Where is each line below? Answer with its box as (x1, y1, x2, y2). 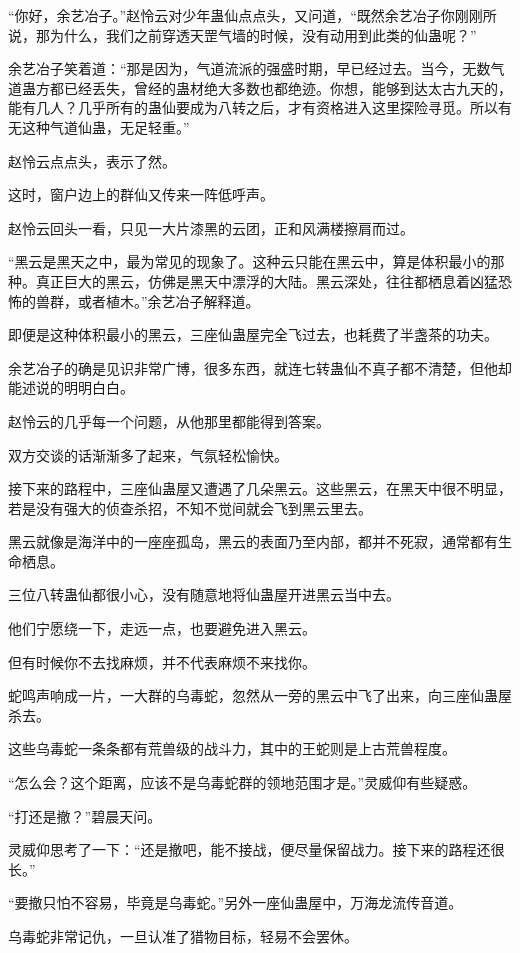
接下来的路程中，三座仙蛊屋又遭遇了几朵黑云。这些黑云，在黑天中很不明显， (8, 478, 512, 499)
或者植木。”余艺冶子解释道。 (77, 290, 260, 311)
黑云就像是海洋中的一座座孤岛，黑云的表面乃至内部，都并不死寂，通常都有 (8, 531, 498, 552)
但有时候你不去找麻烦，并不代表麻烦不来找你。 (8, 651, 316, 672)
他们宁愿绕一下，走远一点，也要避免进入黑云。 (8, 618, 316, 639)
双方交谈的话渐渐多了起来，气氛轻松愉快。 (8, 444, 288, 465)
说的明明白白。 (35, 377, 134, 398)
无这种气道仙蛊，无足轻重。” (8, 116, 190, 137)
